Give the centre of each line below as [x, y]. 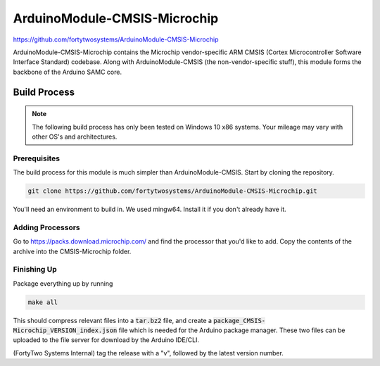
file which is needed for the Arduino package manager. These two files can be [232, 330]
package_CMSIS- [240, 321]
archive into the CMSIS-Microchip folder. [72, 251]
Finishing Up [35, 270]
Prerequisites [36, 158]
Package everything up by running [63, 283]
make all [43, 302]
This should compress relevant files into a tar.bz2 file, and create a [113, 320]
